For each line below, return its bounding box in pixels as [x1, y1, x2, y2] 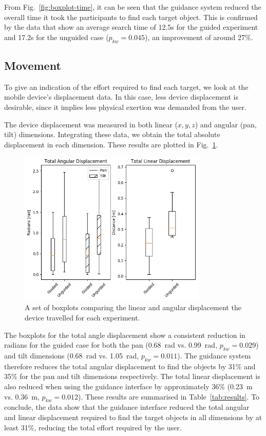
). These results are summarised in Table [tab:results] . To [78, 391, 260, 402]
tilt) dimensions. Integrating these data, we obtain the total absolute [4, 129, 220, 140]
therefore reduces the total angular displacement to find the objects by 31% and [4, 361, 256, 371]
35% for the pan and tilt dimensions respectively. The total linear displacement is [4, 371, 260, 382]
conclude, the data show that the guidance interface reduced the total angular [4, 402, 250, 412]
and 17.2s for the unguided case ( [4, 31, 109, 42]
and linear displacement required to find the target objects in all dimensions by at [4, 411, 262, 422]
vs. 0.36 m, [4, 391, 40, 402]
